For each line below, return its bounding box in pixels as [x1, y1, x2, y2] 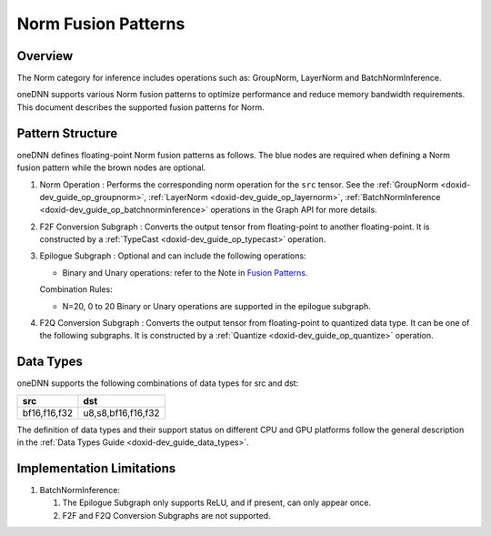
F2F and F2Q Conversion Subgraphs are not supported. [62, 510, 272, 521]
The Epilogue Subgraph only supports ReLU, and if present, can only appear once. [62, 497, 372, 509]
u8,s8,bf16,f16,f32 [83, 406, 160, 419]
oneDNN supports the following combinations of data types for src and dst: [16, 378, 299, 389]
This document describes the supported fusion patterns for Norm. [16, 101, 266, 113]
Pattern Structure [16, 126, 118, 141]
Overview [16, 48, 74, 64]
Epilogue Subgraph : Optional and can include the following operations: [39, 250, 306, 261]
